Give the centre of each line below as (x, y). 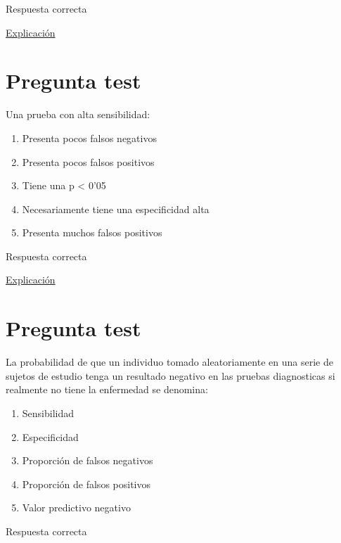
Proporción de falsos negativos (88, 460)
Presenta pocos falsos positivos (88, 161)
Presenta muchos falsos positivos (92, 232)
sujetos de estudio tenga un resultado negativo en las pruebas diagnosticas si (170, 375)
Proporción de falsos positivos (86, 484)
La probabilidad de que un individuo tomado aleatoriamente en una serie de (169, 362)
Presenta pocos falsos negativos (89, 138)
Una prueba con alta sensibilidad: (78, 114)
